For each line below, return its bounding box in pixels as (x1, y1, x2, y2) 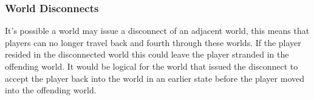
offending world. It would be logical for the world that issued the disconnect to (5, 60, 298, 72)
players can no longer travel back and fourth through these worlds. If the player (5, 36, 301, 48)
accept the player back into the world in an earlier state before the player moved (5, 72, 304, 84)
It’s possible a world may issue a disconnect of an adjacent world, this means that (5, 24, 310, 37)
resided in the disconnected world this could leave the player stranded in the (5, 48, 289, 61)
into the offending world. (5, 84, 97, 96)
